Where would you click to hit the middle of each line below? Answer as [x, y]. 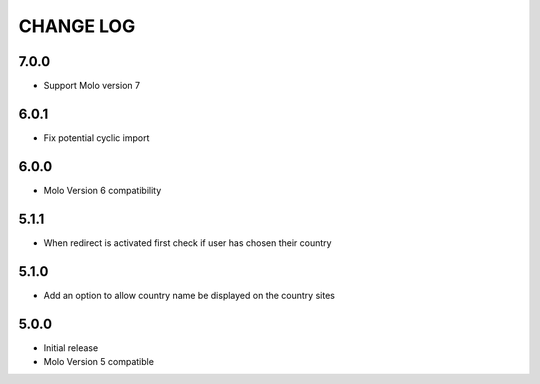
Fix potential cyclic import [96, 137]
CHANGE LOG [77, 26]
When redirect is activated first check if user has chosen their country [187, 242]
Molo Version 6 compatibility [102, 190]
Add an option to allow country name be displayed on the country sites [189, 295]
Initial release [71, 347]
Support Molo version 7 [91, 86]
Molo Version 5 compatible [99, 361]
